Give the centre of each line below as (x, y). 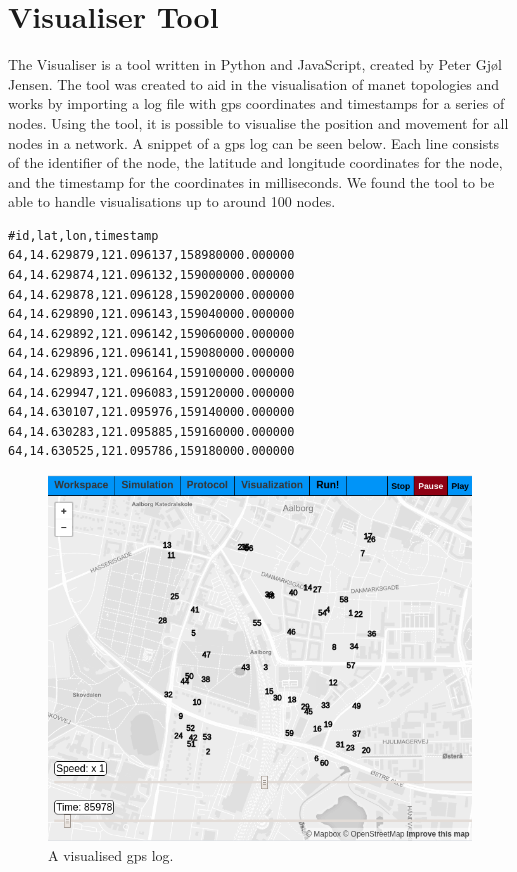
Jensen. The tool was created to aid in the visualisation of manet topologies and (253, 83)
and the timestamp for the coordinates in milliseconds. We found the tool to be (251, 181)
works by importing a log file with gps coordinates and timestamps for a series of (256, 103)
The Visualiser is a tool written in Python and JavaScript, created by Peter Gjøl (255, 64)
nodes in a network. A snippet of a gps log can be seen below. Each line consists (254, 142)
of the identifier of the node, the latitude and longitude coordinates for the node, (255, 162)
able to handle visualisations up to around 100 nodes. (172, 201)
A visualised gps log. (111, 854)
